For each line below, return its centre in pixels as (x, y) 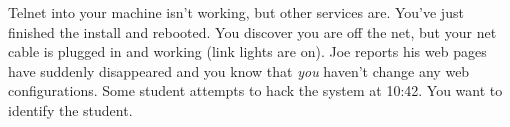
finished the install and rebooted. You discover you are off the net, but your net (252, 31)
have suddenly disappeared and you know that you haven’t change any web (239, 70)
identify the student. (70, 109)
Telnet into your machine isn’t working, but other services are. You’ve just (236, 12)
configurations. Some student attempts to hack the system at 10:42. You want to (255, 90)
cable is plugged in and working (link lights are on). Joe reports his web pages (247, 51)
